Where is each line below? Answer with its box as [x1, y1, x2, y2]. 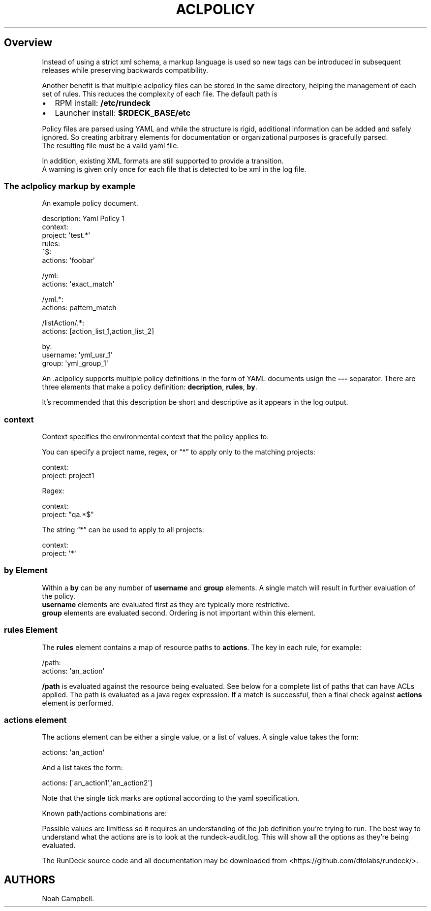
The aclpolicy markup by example [4, 181, 136, 191]
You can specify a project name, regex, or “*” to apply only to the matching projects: [42, 448, 315, 456]
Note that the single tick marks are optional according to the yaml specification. [42, 794, 299, 803]
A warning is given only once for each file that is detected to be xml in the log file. [42, 164, 307, 173]
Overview [4, 36, 53, 49]
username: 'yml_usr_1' [42, 351, 113, 359]
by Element [4, 565, 48, 576]
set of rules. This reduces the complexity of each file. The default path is [42, 89, 277, 98]
